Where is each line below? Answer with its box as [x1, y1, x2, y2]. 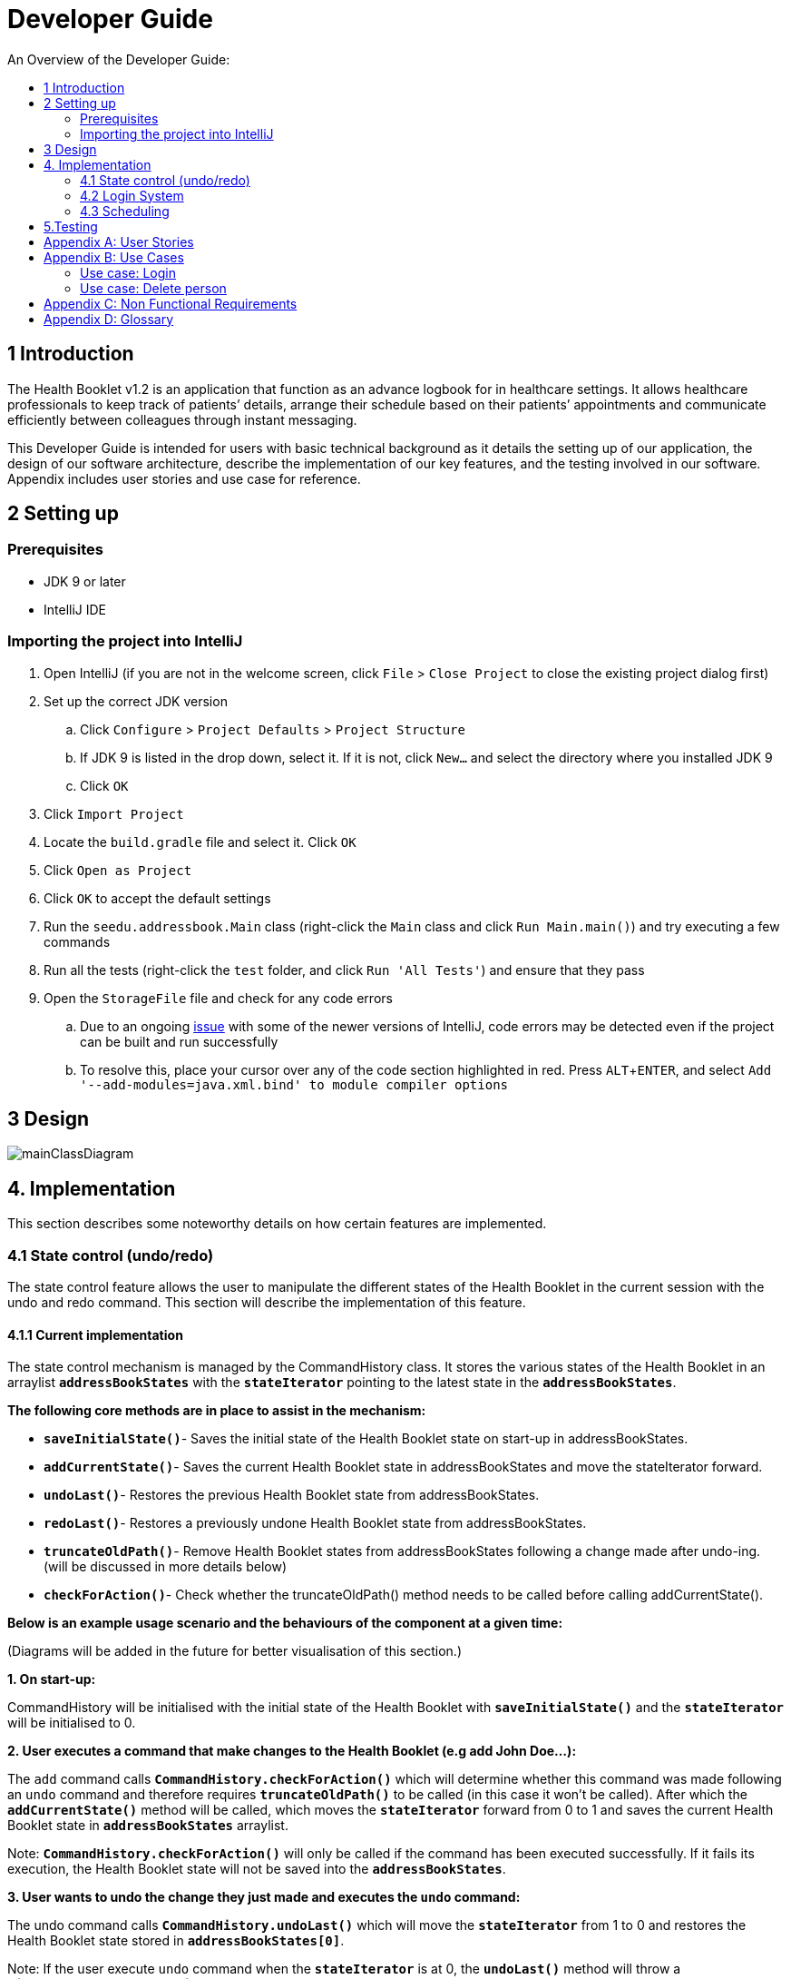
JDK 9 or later [44, 573, 126, 589]
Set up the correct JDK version [44, 693, 228, 709]
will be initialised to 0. [7, 1715, 136, 1731]
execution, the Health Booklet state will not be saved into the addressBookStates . [7, 1861, 506, 1877]
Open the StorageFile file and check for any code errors [44, 989, 393, 1006]
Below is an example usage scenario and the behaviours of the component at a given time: [7, 1615, 563, 1631]
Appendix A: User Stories [44, 233, 194, 250]
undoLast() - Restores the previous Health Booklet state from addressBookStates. [44, 1487, 540, 1503]
